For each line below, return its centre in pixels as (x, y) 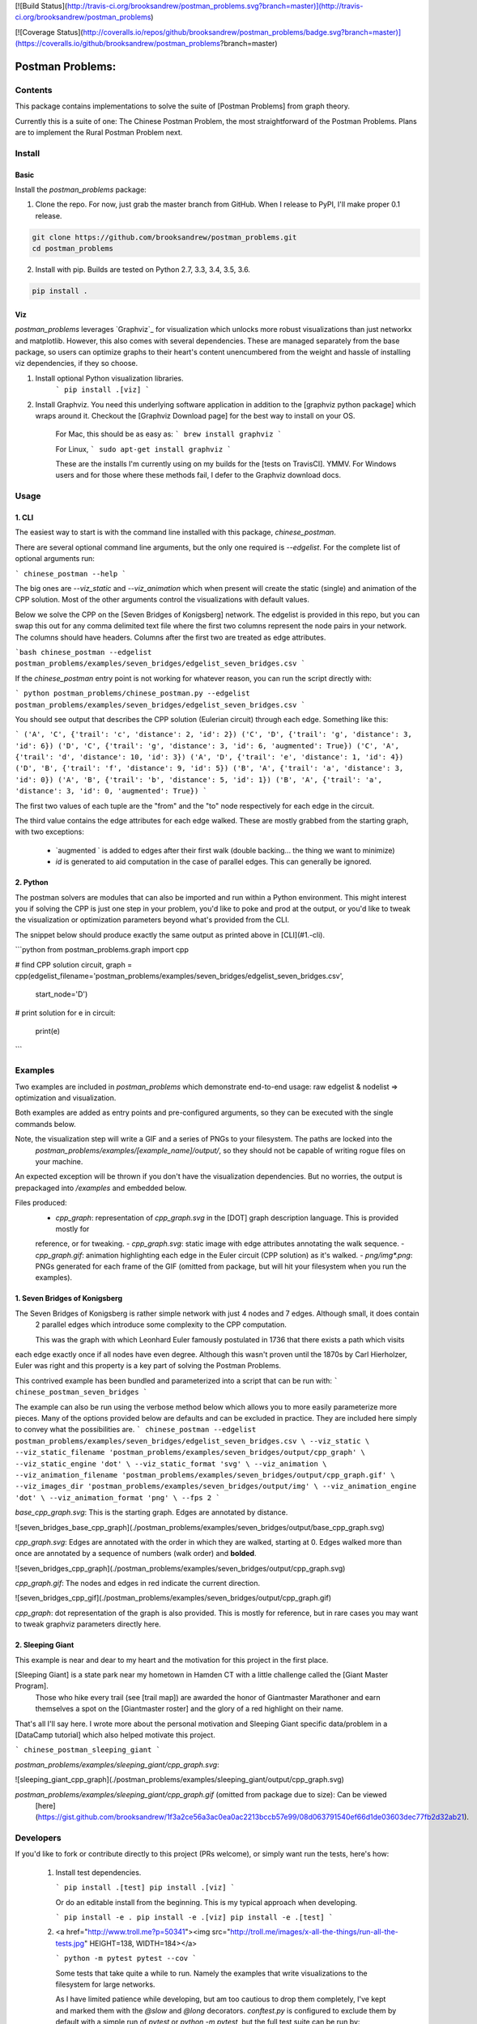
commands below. (45, 1124)
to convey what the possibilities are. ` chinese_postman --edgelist (136, 1430)
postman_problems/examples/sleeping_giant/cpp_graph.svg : (117, 1764)
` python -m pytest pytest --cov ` (126, 1958)
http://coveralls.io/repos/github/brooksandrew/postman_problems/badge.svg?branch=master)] (242, 32)
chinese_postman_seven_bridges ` (81, 1392)
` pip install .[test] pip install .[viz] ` (145, 1888)
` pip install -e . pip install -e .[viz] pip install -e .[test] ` (194, 1918)
